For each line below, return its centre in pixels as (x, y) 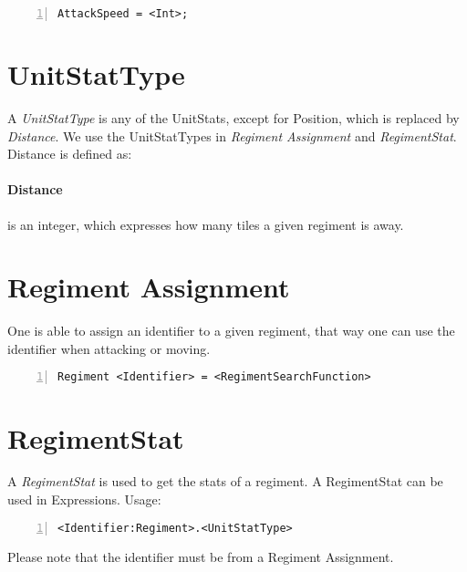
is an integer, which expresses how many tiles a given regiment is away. (206, 224)
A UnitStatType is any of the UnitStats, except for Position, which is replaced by (233, 118)
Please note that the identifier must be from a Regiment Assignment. (201, 556)
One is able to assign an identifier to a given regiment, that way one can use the (231, 331)
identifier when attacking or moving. (109, 348)
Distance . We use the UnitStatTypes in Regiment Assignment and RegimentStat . (232, 135)
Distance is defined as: (70, 154)
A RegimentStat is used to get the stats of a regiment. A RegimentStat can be (225, 481)
